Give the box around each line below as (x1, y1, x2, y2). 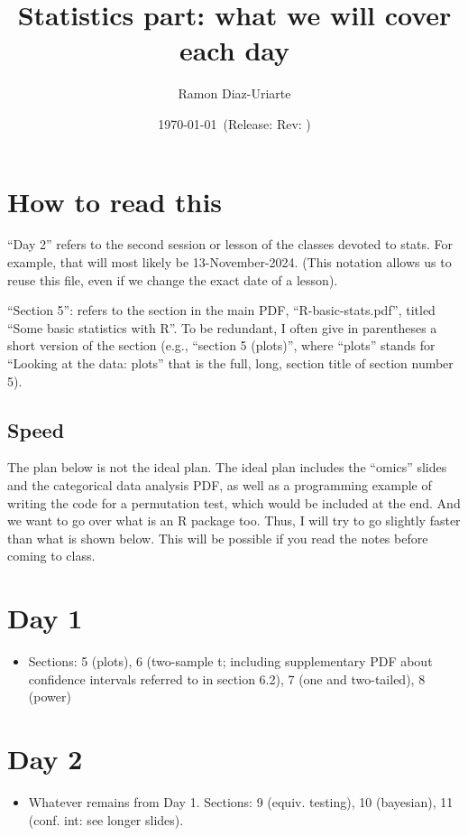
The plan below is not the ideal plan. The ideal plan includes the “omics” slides (7, 458, 447, 477)
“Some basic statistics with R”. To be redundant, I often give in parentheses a (7, 318, 437, 337)
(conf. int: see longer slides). (28, 810, 184, 829)
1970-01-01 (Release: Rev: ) (158, 114, 311, 133)
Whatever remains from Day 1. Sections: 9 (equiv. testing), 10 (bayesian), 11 (28, 792, 454, 811)
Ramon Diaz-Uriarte (178, 84, 291, 103)
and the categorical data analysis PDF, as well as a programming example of (7, 475, 432, 494)
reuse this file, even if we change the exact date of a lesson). (7, 270, 338, 289)
